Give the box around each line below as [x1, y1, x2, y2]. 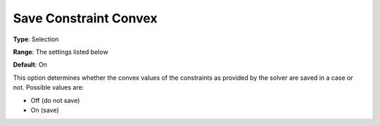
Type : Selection [13, 35, 59, 43]
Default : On [13, 60, 47, 69]
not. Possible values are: [13, 83, 84, 92]
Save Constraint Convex [13, 10, 158, 26]
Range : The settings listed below [13, 48, 108, 56]
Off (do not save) [30, 96, 80, 104]
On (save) [30, 106, 59, 114]
